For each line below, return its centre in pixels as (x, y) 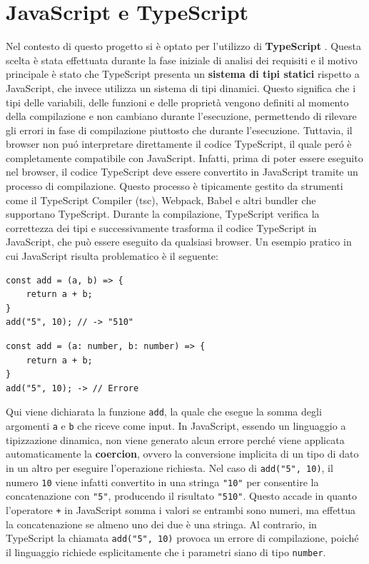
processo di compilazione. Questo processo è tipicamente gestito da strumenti (175, 186)
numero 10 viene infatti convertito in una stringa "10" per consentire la (162, 482)
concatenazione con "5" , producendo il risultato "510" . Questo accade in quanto (181, 496)
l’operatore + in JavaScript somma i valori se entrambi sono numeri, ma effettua (181, 509)
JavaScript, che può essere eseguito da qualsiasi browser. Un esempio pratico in (179, 242)
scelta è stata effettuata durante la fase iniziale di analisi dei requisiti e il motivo (182, 60)
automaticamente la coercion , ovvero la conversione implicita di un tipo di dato (182, 454)
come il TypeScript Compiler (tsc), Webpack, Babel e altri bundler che (161, 200)
